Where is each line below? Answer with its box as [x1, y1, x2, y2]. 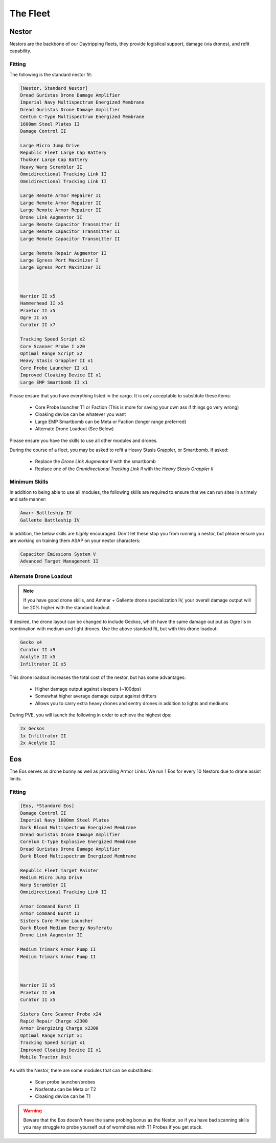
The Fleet [9, 8, 51, 19]
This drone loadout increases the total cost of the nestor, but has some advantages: [9, 674, 186, 680]
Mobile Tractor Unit [20, 1054, 72, 1060]
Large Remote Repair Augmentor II [20, 250, 107, 256]
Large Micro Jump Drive [20, 143, 80, 148]
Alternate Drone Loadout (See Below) [35, 426, 114, 432]
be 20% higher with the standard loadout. [23, 604, 111, 610]
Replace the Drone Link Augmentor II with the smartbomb [35, 458, 156, 465]
